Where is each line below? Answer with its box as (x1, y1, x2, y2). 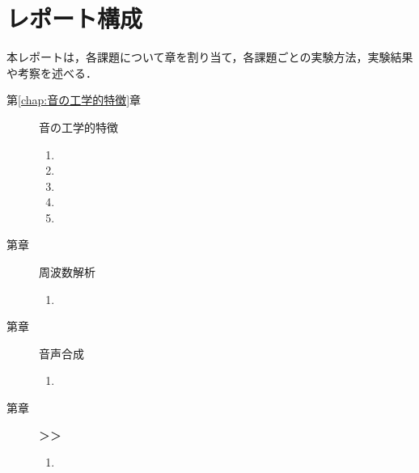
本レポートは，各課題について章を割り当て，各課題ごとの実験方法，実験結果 (6, 49, 413, 65)
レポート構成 (6, 2, 143, 35)
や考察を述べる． (6, 64, 97, 81)
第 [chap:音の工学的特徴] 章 (6, 91, 142, 108)
